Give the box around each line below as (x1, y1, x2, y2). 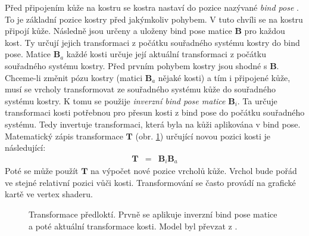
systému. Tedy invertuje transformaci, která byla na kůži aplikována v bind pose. (5, 117, 301, 130)
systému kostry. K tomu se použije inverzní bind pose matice (5, 94, 226, 107)
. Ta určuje (237, 94, 277, 107)
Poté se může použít (5, 164, 79, 177)
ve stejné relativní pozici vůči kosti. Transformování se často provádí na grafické (5, 176, 296, 188)
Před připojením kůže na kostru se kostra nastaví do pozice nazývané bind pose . (5, 1, 299, 13)
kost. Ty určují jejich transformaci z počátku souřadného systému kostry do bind (5, 36, 300, 48)
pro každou (244, 24, 285, 37)
